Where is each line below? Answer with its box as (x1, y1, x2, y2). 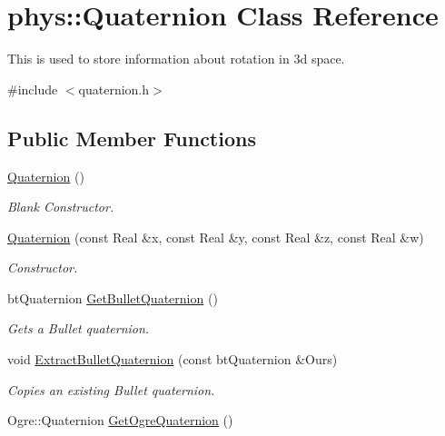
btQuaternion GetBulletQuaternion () (7, 288, 218, 307)
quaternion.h (78, 79, 150, 98)
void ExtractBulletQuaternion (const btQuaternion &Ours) (7, 350, 338, 369)
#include (7, 79, 58, 98)
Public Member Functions (7, 124, 256, 152)
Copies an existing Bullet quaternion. (7, 380, 215, 399)
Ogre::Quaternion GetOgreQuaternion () (7, 411, 233, 430)
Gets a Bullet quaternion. (7, 319, 150, 338)
